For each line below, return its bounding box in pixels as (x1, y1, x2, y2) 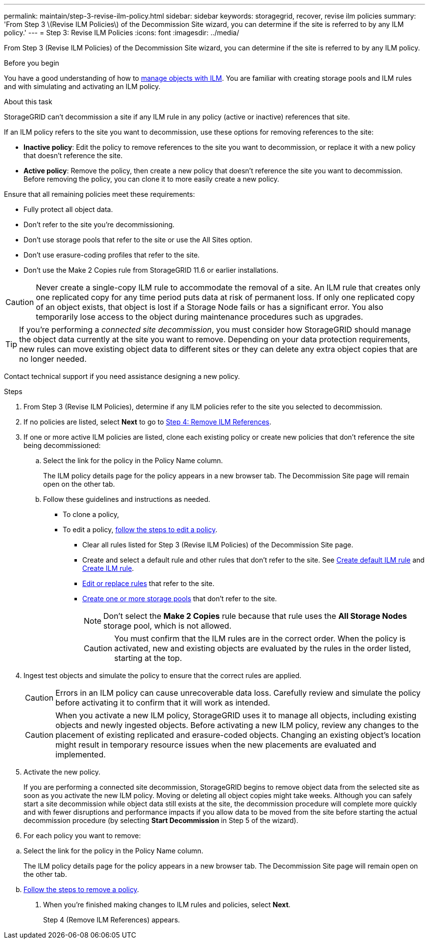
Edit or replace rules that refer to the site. (82, 579, 214, 588)
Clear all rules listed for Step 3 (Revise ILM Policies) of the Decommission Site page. (82, 541, 354, 549)
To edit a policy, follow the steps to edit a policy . (63, 525, 217, 534)
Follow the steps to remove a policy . (24, 885, 139, 894)
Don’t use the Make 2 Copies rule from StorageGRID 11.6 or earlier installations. (24, 266, 279, 274)
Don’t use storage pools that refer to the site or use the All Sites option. (24, 236, 253, 244)
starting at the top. (114, 653, 182, 663)
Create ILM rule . (82, 564, 134, 572)
